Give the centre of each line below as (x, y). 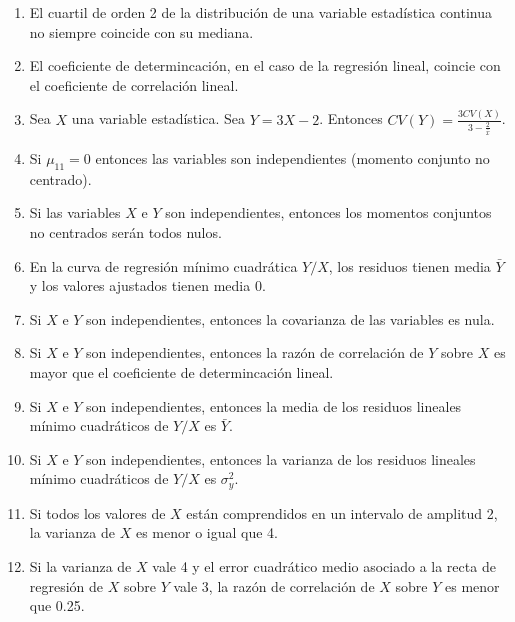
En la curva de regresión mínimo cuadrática (163, 265)
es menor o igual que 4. (206, 532)
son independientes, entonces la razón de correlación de (255, 352)
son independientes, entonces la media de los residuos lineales (274, 405)
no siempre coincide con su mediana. (141, 31)
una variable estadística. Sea (158, 118)
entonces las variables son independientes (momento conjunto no (292, 158)
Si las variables (75, 212)
